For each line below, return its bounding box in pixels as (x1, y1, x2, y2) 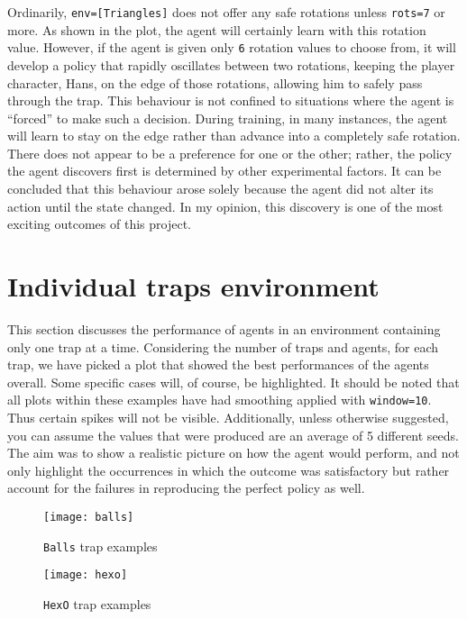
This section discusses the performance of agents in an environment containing (7, 319, 441, 338)
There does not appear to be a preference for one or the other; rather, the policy (7, 143, 453, 162)
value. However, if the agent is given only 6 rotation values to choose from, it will (7, 38, 456, 57)
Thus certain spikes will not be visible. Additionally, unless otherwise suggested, (7, 408, 449, 426)
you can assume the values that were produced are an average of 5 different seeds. (7, 425, 460, 444)
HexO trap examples (43, 594, 151, 613)
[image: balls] (43, 510, 134, 523)
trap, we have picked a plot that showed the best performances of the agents (7, 355, 429, 374)
